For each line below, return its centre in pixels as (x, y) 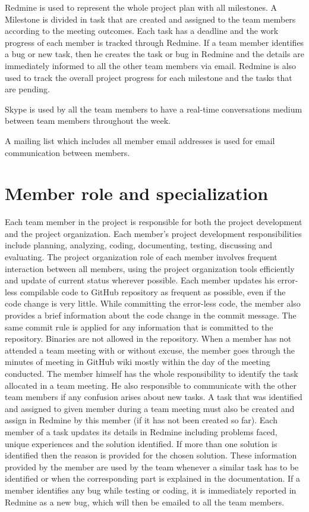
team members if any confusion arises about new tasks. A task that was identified (154, 397)
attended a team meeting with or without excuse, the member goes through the (150, 350)
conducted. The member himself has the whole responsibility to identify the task (152, 373)
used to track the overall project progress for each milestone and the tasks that (149, 77)
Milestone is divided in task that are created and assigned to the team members (150, 19)
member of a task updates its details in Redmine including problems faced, (141, 431)
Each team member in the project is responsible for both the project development (154, 222)
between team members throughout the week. (88, 121)
